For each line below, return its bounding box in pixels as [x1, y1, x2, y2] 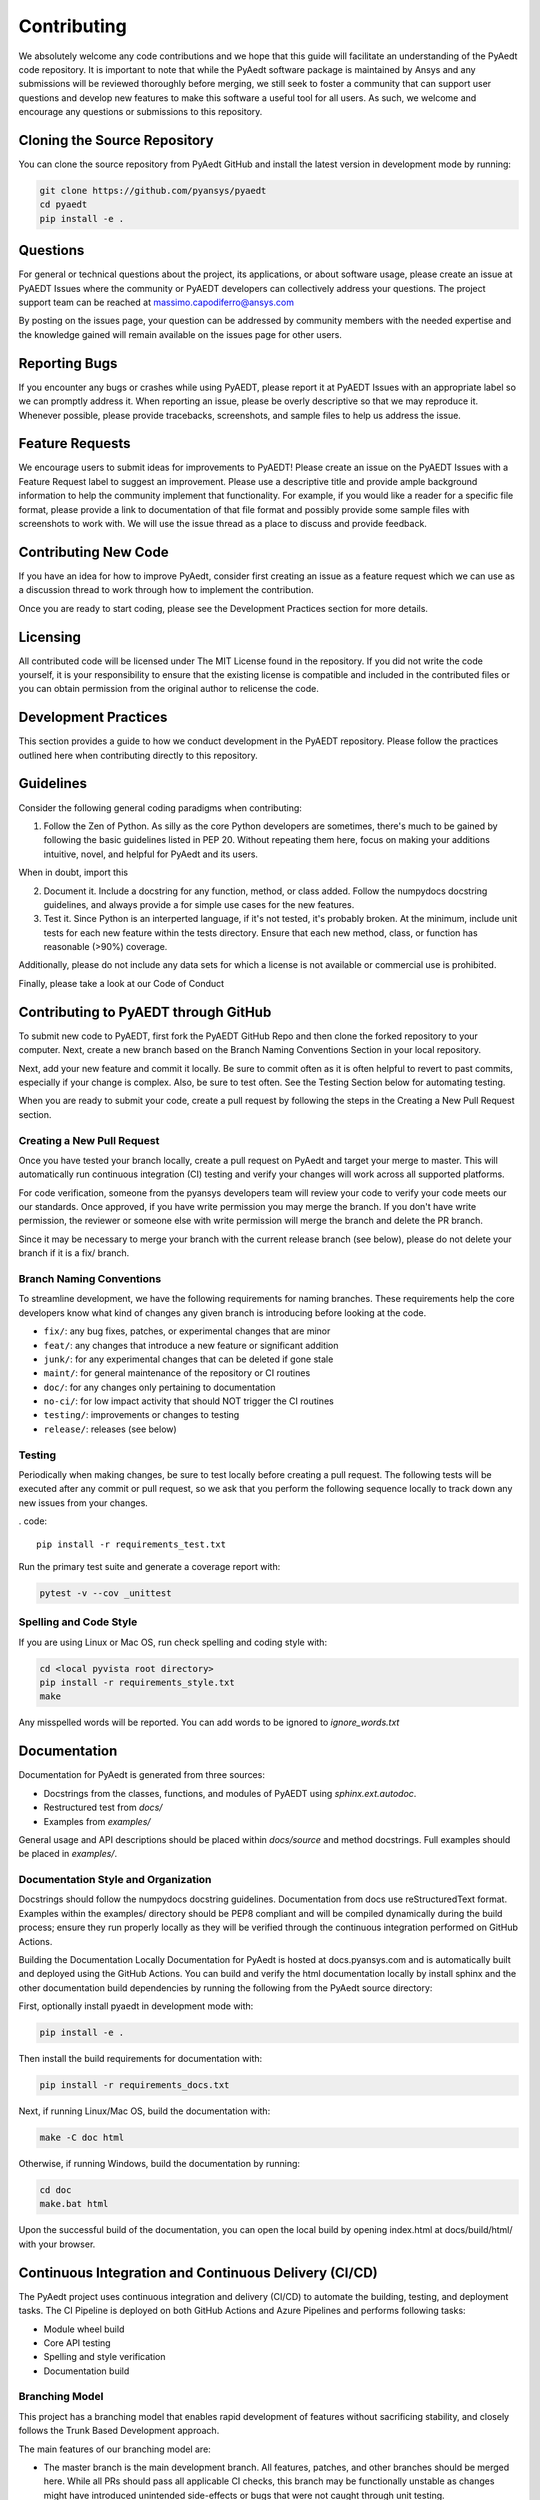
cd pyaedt [39, 199, 88, 210]
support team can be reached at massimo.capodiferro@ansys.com [18, 296, 295, 309]
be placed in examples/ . [18, 1848, 118, 1860]
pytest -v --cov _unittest [39, 1587, 172, 1599]
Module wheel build [43, 2323, 125, 2335]
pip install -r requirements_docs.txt [39, 2080, 230, 2091]
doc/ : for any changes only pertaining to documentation [43, 1381, 276, 1393]
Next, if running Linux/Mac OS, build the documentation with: [18, 2105, 271, 2117]
